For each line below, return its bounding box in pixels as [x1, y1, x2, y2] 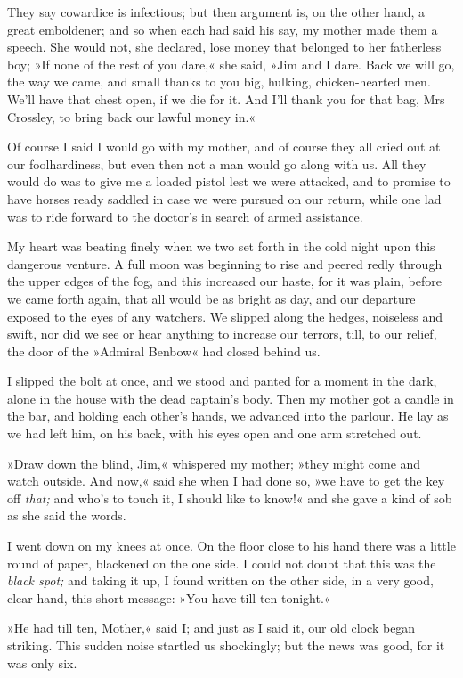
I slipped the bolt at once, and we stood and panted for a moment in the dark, [7, 372, 437, 390]
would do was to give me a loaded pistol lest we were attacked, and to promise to [7, 172, 451, 191]
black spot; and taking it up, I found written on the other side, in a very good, [7, 571, 434, 590]
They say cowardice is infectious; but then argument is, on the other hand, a [7, 3, 426, 20]
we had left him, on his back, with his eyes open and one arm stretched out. [7, 424, 422, 443]
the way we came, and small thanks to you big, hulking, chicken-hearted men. [7, 72, 431, 91]
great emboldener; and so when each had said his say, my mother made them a [7, 20, 438, 38]
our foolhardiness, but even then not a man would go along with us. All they [7, 154, 426, 173]
